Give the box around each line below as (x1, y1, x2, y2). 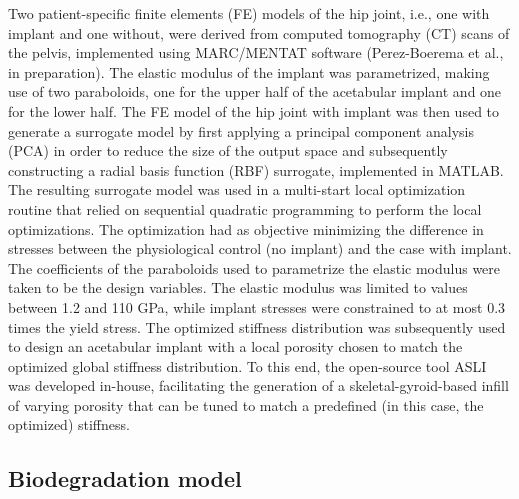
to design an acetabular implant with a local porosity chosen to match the (8, 336, 463, 357)
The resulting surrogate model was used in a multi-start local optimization (8, 179, 466, 200)
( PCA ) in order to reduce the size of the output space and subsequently (8, 140, 448, 161)
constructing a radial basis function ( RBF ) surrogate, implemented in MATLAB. (8, 159, 504, 180)
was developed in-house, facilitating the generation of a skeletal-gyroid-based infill (8, 375, 509, 396)
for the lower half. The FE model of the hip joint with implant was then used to (8, 100, 500, 121)
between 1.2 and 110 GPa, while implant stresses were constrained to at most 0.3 (8, 296, 506, 317)
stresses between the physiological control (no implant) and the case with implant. (8, 238, 512, 259)
